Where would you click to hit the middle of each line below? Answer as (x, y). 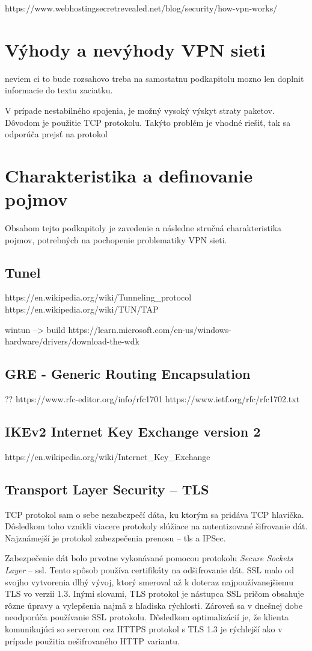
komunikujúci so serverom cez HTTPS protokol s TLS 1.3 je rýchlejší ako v (144, 628)
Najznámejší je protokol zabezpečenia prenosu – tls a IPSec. (115, 537)
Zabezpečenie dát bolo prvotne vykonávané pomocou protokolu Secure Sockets (149, 558)
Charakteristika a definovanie (129, 175)
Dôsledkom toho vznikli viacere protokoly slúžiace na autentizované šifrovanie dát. (156, 526)
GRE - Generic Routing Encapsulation (128, 374)
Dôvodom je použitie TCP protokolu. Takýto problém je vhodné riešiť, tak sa (148, 122)
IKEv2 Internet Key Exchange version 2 (133, 431)
